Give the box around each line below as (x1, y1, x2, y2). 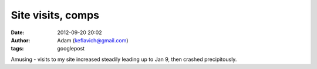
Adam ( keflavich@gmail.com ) (57, 37, 129, 43)
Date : (11, 29, 25, 36)
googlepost (57, 45, 85, 52)
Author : (11, 37, 31, 43)
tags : (11, 45, 24, 52)
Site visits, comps (11, 9, 100, 21)
